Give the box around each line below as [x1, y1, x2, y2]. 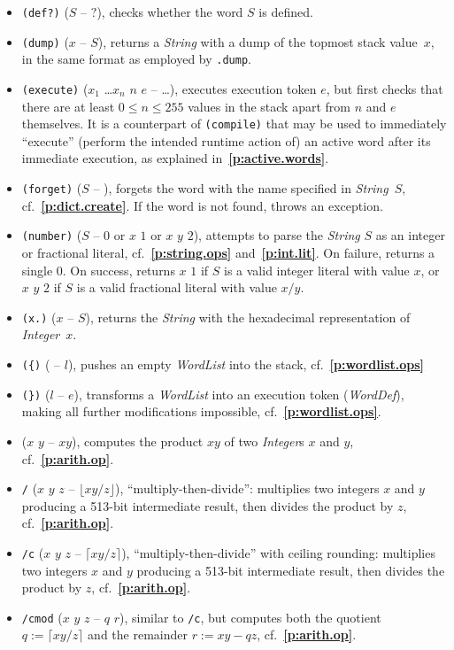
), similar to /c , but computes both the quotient [119, 607, 381, 626]
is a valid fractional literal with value [76, 278, 277, 297]
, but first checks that [326, 79, 443, 97]
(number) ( [21, 226, 82, 244]
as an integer [375, 226, 445, 244]
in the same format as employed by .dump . [21, 50, 251, 68]
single [21, 260, 53, 279]
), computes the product [72, 431, 204, 450]
